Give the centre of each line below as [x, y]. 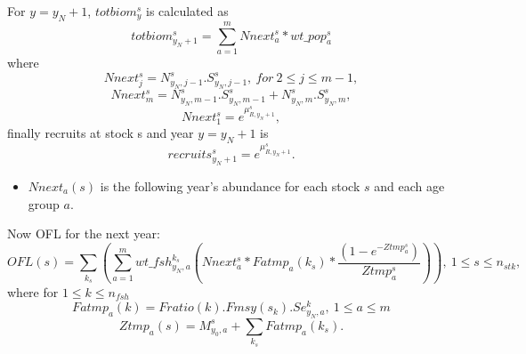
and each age [409, 186]
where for [33, 291]
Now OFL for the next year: [84, 233]
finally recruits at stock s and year [101, 132]
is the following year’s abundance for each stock [230, 186]
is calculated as [187, 11]
